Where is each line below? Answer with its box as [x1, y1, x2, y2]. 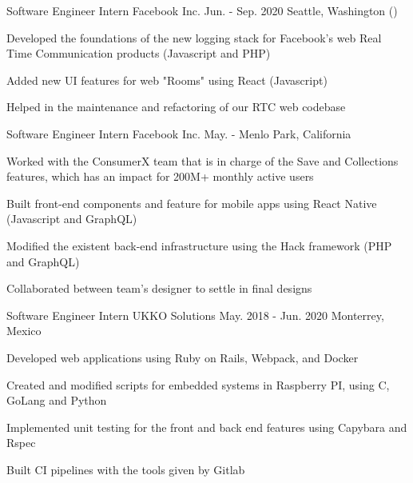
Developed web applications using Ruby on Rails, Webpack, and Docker [6, 349, 359, 365]
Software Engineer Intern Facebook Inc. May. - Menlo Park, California [6, 125, 351, 142]
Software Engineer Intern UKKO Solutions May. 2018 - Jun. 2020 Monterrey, [6, 306, 384, 323]
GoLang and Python [6, 392, 107, 409]
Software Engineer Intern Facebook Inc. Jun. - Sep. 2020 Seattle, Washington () [6, 2, 398, 18]
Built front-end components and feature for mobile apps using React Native [6, 194, 377, 211]
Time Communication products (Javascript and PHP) [6, 45, 271, 62]
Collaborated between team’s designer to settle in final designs [6, 280, 312, 297]
